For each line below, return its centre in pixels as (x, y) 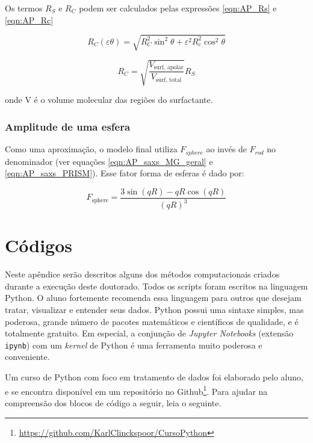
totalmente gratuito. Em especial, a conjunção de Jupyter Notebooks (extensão (149, 333)
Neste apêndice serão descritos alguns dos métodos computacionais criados (142, 274)
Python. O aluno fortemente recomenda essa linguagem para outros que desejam (153, 298)
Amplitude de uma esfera (68, 126)
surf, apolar (169, 68)
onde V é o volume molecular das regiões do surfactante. (109, 100)
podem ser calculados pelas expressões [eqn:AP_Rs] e (178, 8)
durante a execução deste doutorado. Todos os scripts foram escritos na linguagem (156, 286)
